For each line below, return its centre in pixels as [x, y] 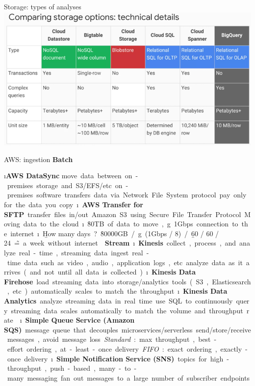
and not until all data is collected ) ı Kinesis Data [113, 272]
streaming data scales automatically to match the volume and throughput [127, 310]
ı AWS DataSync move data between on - [71, 176]
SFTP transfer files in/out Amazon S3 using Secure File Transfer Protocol [123, 214]
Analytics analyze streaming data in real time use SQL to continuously [118, 300]
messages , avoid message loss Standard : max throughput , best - [112, 339]
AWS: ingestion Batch [38, 159]
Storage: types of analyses [43, 6]
